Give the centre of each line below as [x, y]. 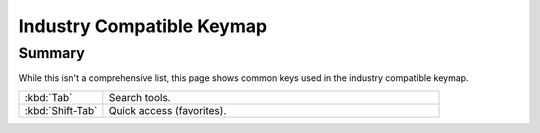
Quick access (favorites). [167, 110]
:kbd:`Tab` [48, 97]
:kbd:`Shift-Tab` [61, 110]
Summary [51, 53]
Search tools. [139, 97]
